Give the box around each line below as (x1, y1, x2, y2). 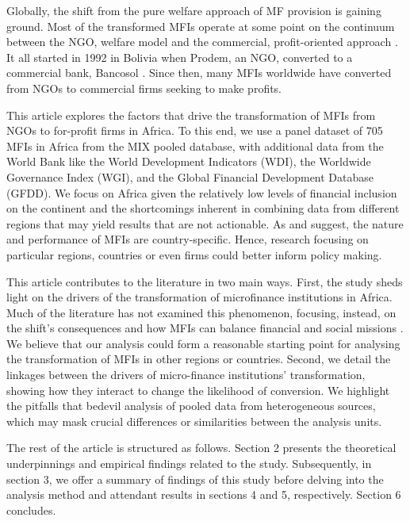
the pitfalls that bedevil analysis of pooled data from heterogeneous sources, (6, 397, 376, 414)
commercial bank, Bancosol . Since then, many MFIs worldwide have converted (6, 64, 392, 81)
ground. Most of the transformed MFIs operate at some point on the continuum (6, 17, 395, 34)
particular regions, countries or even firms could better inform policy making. (6, 246, 382, 262)
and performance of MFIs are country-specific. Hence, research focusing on (6, 231, 369, 247)
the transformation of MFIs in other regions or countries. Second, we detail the (6, 351, 391, 367)
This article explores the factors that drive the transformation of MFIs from (6, 106, 376, 123)
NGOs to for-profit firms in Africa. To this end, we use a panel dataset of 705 (6, 122, 383, 139)
